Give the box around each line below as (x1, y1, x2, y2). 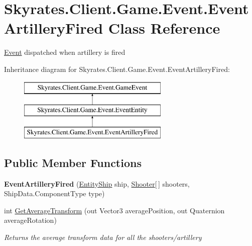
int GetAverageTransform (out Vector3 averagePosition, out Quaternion (4, 205, 225, 215)
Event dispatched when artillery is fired (4, 47, 125, 57)
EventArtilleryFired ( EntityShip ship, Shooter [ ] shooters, (4, 178, 190, 189)
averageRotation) (4, 215, 57, 225)
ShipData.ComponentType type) (4, 188, 105, 199)
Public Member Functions (4, 154, 142, 170)
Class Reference (108, 18, 220, 38)
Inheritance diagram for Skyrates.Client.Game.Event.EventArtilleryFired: (4, 63, 230, 74)
